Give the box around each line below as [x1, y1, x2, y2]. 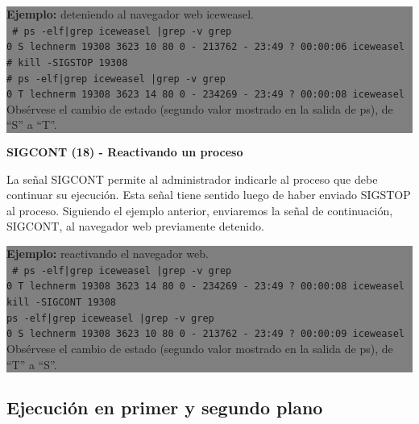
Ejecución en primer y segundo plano [6, 395, 323, 420]
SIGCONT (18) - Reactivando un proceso [6, 143, 243, 160]
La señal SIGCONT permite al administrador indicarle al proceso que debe [6, 170, 378, 187]
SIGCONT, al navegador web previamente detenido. [6, 218, 264, 235]
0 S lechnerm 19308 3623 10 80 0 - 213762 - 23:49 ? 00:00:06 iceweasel [6, 41, 404, 53]
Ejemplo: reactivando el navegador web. [6, 245, 209, 262]
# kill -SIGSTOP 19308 [6, 56, 128, 69]
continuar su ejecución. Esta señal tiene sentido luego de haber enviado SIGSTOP [6, 186, 411, 203]
